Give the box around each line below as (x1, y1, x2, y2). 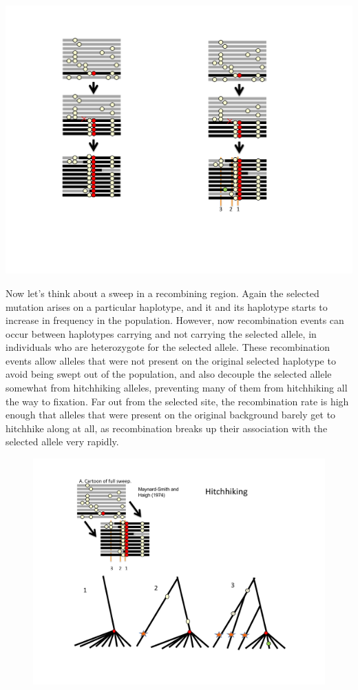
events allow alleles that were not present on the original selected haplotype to (6, 353, 336, 367)
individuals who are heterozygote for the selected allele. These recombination (6, 340, 330, 354)
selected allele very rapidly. (6, 434, 119, 449)
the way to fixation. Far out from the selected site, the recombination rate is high (6, 394, 349, 408)
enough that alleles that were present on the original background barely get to (6, 407, 336, 422)
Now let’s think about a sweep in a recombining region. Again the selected (6, 285, 319, 300)
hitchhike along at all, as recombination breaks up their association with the (6, 420, 328, 435)
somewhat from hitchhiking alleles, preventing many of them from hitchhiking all (6, 380, 348, 395)
